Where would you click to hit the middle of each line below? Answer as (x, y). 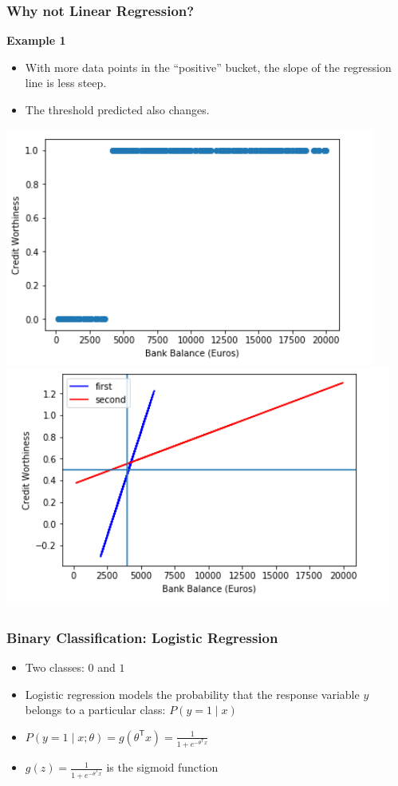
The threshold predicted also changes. (117, 109)
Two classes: (55, 667)
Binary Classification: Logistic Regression (142, 637)
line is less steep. (66, 83)
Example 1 (36, 40)
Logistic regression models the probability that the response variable (192, 694)
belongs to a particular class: (95, 710)
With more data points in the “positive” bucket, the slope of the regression (208, 67)
